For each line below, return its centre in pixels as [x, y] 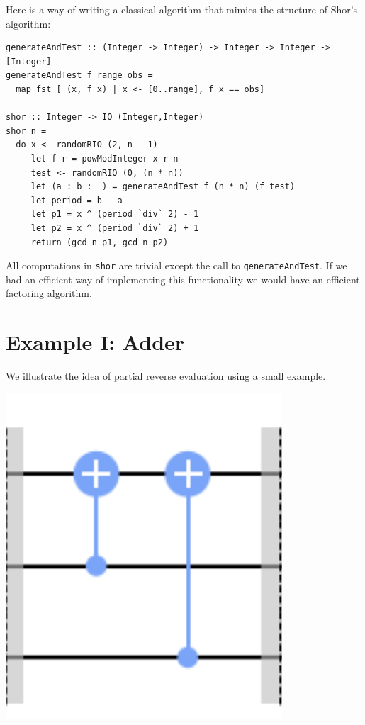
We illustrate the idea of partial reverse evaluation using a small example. [166, 376]
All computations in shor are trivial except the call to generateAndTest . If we [176, 265]
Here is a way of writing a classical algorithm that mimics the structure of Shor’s [182, 9]
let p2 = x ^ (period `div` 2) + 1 [115, 228]
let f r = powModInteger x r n [105, 158]
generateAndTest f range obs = [79, 75]
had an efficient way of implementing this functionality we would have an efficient [183, 279]
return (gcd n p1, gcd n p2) [100, 242]
